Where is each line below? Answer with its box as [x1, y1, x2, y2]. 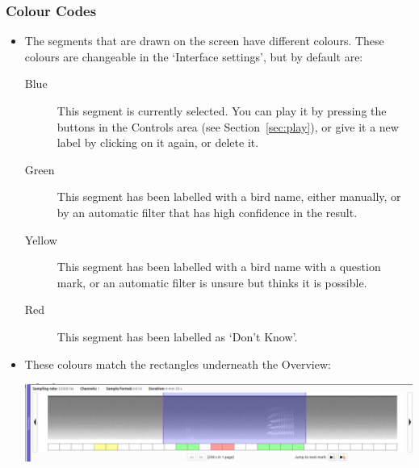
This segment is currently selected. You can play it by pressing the [57, 102, 387, 119]
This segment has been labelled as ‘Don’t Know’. [57, 328, 298, 345]
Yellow [24, 231, 57, 248]
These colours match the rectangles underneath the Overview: [24, 355, 331, 372]
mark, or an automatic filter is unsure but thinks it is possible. [57, 274, 367, 290]
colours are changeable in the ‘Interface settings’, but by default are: [24, 48, 363, 65]
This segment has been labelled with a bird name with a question [57, 258, 381, 275]
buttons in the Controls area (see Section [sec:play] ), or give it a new [57, 118, 399, 135]
